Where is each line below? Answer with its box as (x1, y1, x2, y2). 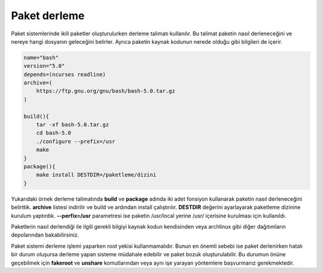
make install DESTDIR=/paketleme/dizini (36, 171, 157, 178)
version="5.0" (23, 63, 65, 69)
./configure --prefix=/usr (36, 138, 116, 145)
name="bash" (23, 54, 59, 61)
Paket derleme (11, 9, 85, 22)
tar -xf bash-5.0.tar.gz (36, 122, 109, 128)
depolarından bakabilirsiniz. (11, 231, 80, 239)
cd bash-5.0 (36, 129, 72, 136)
